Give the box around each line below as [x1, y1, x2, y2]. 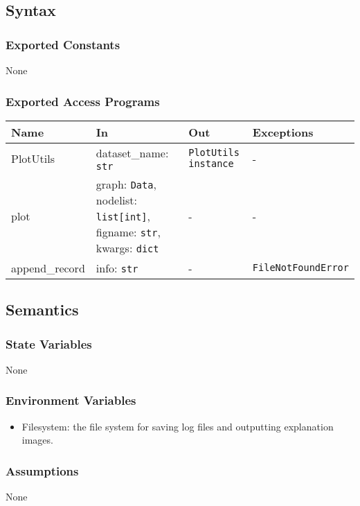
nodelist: [96, 191, 138, 208]
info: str [96, 259, 138, 276]
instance [188, 158, 234, 170]
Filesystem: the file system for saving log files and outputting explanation [21, 419, 334, 433]
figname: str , [96, 223, 161, 240]
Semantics [6, 299, 79, 320]
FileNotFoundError [252, 262, 349, 274]
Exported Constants [6, 35, 120, 53]
